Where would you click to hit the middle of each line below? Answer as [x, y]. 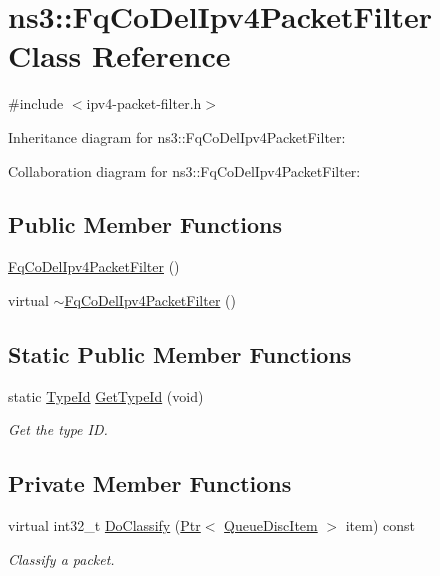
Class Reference [119, 55]
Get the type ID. [58, 429]
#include [36, 103]
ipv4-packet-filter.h [144, 103]
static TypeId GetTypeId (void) [106, 395]
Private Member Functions [150, 483]
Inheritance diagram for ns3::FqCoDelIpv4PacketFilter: [177, 136]
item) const [380, 525]
